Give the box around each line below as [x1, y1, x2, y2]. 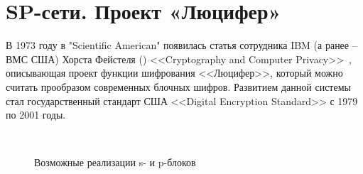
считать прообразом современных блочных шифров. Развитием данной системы [6, 79, 351, 94]
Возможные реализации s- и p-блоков [34, 155, 196, 170]
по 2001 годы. [6, 107, 66, 122]
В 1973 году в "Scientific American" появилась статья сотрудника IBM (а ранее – [6, 38, 357, 53]
